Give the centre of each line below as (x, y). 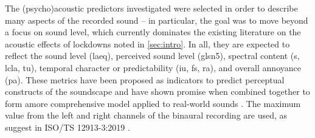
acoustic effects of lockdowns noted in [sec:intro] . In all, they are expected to (147, 43)
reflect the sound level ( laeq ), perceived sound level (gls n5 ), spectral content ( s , (152, 56)
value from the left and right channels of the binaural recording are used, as (146, 115)
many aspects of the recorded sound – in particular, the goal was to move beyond (157, 20)
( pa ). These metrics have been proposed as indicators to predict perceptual (145, 79)
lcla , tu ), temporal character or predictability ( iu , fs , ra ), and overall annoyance (153, 67)
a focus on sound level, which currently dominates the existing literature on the (153, 32)
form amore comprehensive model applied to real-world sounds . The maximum (153, 103)
